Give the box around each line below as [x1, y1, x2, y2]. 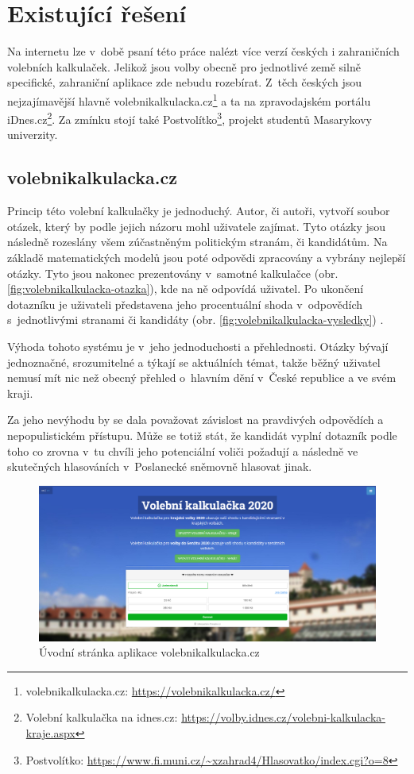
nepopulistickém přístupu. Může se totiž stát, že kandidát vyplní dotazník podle [7, 426, 397, 443]
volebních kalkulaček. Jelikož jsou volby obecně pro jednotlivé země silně [7, 58, 361, 75]
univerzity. [7, 126, 58, 143]
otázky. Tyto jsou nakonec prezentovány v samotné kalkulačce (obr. [7, 264, 339, 281]
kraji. [7, 384, 33, 401]
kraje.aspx [25, 724, 75, 741]
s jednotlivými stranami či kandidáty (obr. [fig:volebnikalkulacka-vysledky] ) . [7, 311, 384, 328]
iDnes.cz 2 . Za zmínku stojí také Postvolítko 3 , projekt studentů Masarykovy [7, 109, 373, 127]
